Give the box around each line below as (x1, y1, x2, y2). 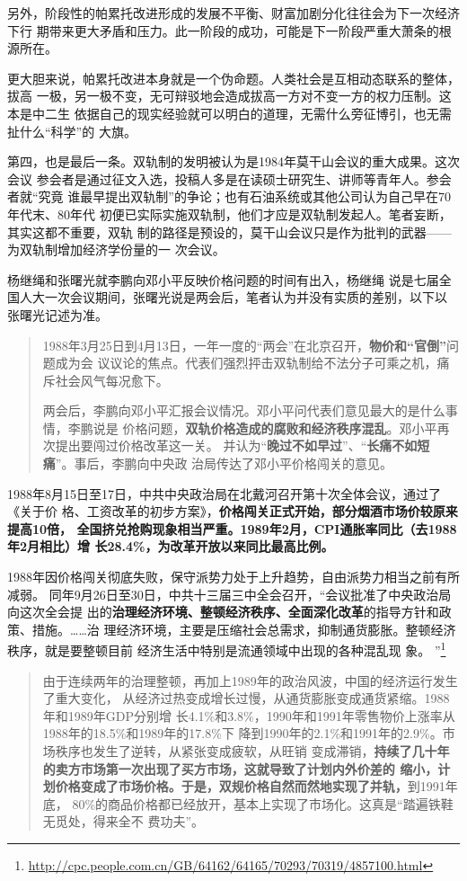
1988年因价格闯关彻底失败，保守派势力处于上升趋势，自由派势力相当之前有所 (7, 567, 460, 586)
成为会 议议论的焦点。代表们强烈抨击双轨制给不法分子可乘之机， (55, 353, 437, 372)
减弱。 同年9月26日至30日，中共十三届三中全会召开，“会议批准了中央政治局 (7, 584, 452, 603)
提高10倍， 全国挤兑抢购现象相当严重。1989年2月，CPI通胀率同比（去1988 (7, 519, 457, 538)
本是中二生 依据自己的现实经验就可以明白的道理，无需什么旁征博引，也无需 (7, 103, 452, 122)
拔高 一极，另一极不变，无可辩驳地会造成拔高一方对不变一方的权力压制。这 (7, 86, 452, 105)
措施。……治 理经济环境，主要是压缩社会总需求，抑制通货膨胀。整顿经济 (31, 619, 456, 638)
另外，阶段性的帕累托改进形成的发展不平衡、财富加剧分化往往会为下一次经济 (7, 4, 460, 22)
